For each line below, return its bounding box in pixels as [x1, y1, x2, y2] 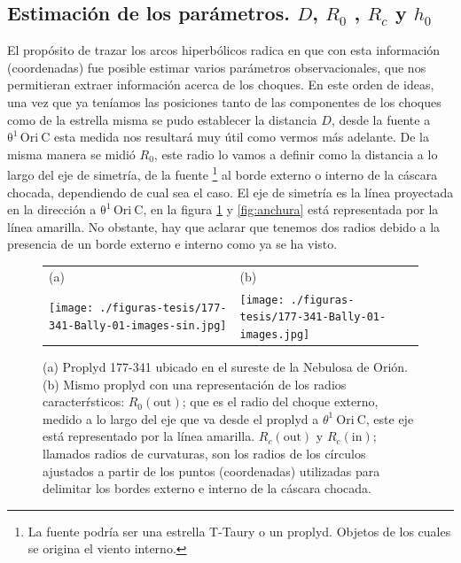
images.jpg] [239, 328, 310, 341]
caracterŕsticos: [43, 392, 125, 411]
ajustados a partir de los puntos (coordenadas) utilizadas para [43, 461, 380, 480]
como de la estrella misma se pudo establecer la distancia [7, 110, 317, 128]
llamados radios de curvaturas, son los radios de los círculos [43, 444, 366, 463]
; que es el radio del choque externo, [182, 392, 379, 411]
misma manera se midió [7, 144, 136, 163]
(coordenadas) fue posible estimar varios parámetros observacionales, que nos [7, 58, 426, 76]
